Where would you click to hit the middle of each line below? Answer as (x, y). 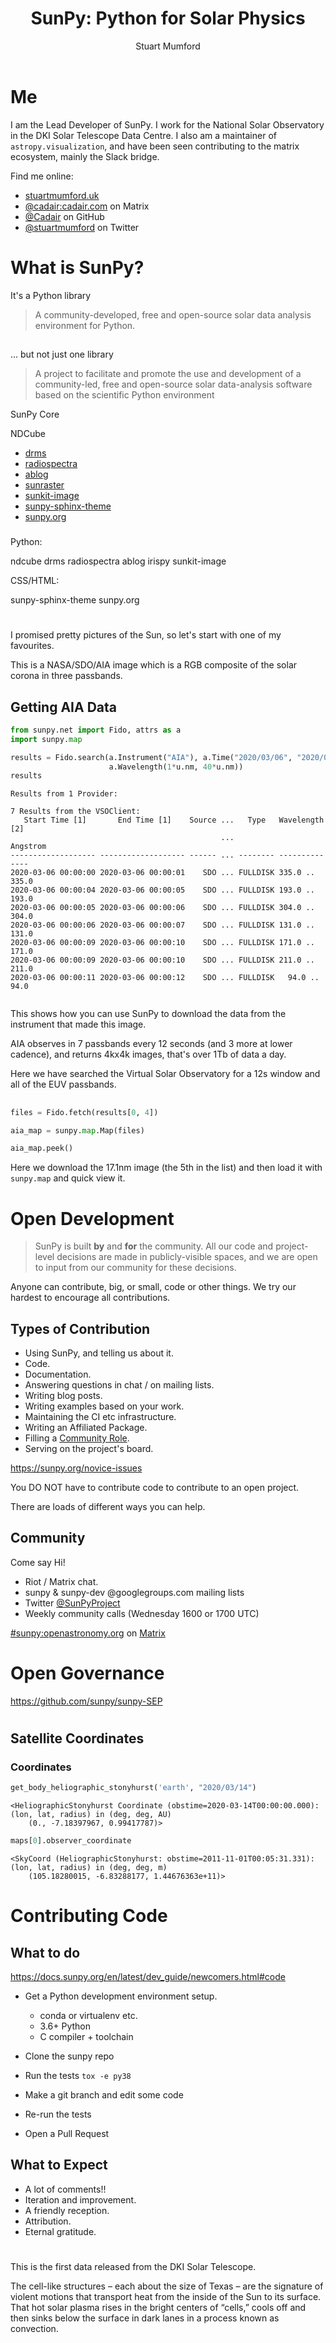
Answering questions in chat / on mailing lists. (119, 1385)
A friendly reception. (67, 2210)
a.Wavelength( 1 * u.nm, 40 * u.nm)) (176, 767)
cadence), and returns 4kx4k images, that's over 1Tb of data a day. (148, 1054)
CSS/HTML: (35, 580)
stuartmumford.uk (62, 195)
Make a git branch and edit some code (104, 2095)
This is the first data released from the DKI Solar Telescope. (133, 2267)
